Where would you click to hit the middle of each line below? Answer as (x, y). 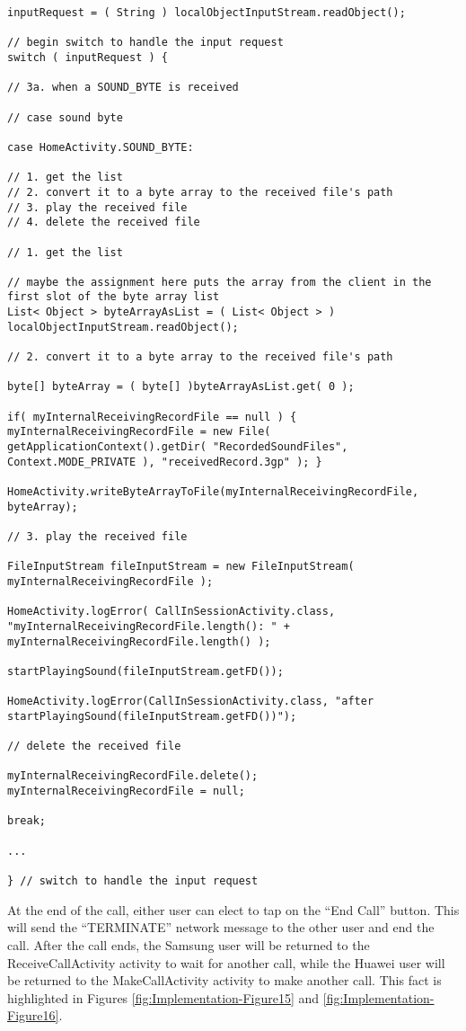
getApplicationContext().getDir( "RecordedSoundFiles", (178, 447)
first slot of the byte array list (114, 297)
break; (26, 821)
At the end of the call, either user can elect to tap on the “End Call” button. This (233, 909)
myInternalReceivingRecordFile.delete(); (133, 776)
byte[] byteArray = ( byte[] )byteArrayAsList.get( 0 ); (181, 387)
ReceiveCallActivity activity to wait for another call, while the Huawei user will (226, 962)
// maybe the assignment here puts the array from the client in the (220, 282)
